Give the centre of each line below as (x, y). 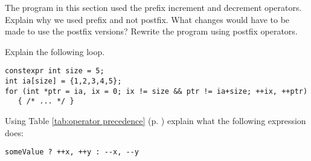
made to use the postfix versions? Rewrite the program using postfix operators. (151, 31)
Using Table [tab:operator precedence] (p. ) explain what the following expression (155, 120)
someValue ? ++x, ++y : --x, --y (72, 152)
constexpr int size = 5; (55, 71)
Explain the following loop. (55, 51)
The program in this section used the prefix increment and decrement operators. (153, 7)
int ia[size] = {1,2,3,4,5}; (63, 81)
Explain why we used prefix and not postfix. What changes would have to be (147, 19)
